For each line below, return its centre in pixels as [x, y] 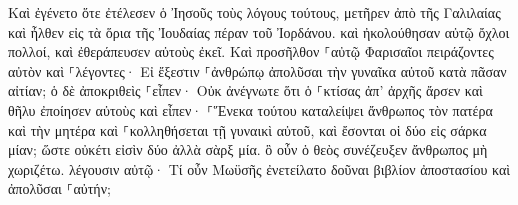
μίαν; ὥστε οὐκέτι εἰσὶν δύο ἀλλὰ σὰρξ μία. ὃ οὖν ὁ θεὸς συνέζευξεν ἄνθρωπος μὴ [248, 149]
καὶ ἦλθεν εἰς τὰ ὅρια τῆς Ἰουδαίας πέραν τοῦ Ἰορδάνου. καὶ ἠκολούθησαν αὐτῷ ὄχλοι [259, 31]
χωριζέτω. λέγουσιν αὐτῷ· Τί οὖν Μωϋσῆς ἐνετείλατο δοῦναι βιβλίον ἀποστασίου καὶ [259, 168]
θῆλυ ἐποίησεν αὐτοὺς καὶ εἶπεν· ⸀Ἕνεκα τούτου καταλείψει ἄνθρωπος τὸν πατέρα [250, 109]
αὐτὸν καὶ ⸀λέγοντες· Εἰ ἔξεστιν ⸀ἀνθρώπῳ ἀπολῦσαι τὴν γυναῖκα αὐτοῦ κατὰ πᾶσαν [257, 70]
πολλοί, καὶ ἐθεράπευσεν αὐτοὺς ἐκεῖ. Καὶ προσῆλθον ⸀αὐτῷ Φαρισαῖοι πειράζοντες [251, 51]
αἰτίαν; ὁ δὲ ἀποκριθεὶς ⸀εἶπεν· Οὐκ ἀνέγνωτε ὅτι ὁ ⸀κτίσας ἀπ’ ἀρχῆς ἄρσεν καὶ [245, 90]
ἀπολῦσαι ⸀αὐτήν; [59, 188]
